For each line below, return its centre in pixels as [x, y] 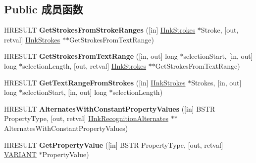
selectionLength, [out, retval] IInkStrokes [84, 65]
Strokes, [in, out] [216, 82]
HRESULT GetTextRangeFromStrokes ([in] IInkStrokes [95, 82]
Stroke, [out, [220, 30]
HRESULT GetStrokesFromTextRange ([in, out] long [91, 56]
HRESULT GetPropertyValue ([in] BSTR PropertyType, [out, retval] [114, 144]
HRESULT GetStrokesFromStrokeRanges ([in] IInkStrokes [100, 30]
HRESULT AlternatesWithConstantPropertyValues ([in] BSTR [110, 108]
